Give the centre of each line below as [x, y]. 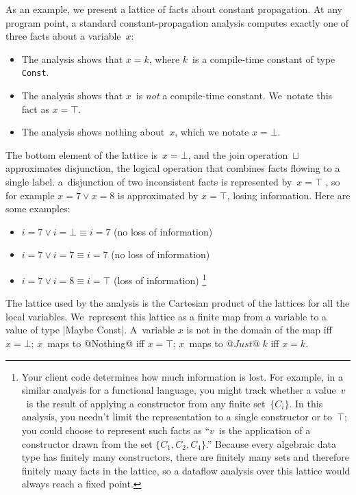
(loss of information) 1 [160, 279]
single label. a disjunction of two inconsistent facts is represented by [149, 181]
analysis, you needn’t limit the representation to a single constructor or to [177, 417]
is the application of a [265, 430]
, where [164, 59]
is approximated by [158, 195]
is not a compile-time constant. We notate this [234, 96]
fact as [35, 109]
